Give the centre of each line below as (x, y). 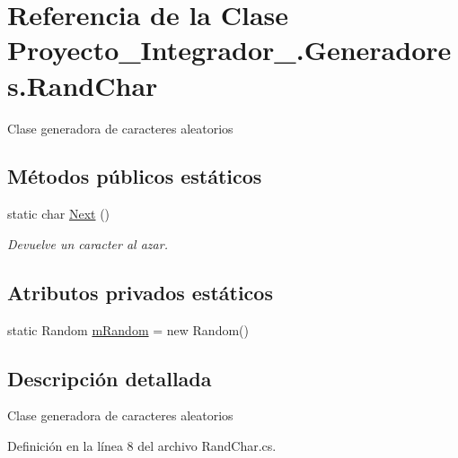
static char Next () (59, 214)
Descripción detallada (110, 378)
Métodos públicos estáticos (135, 176)
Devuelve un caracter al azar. (88, 243)
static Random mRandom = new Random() (128, 329)
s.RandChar (83, 85)
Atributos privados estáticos (140, 292)
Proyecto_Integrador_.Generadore (229, 50)
